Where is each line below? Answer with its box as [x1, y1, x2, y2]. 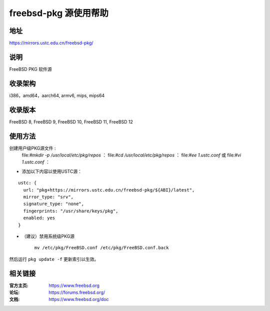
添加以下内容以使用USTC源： [21, 168, 82, 174]
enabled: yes [23, 215, 55, 221]
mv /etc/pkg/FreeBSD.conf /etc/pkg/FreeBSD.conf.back [34, 245, 169, 251]
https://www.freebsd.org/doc [48, 296, 109, 302]
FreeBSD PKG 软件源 [9, 66, 52, 72]
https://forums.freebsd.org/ [48, 289, 105, 295]
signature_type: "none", [23, 201, 84, 207]
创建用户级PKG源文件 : [9, 145, 56, 151]
